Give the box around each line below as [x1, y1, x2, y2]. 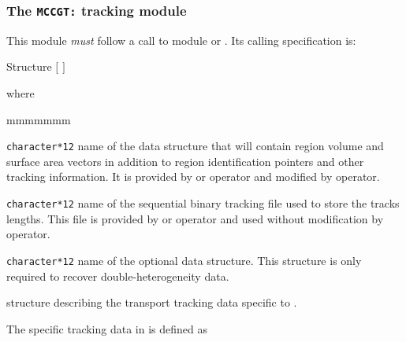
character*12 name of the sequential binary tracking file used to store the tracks [6, 195, 400, 211]
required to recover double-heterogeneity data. [6, 267, 229, 284]
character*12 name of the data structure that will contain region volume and [6, 138, 384, 154]
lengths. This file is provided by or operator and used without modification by [6, 210, 384, 226]
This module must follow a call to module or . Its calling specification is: [6, 31, 356, 48]
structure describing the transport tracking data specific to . [6, 294, 297, 311]
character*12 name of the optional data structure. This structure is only [6, 252, 362, 268]
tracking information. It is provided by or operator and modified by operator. [6, 168, 380, 185]
